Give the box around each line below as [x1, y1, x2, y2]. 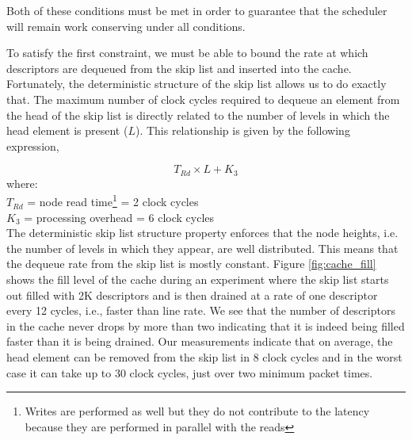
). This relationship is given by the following [135, 122, 350, 139]
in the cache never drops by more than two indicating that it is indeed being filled [6, 317, 405, 334]
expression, [6, 137, 59, 154]
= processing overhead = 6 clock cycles [24, 209, 215, 225]
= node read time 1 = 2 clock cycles [27, 191, 199, 210]
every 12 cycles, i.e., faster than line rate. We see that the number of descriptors [6, 302, 395, 319]
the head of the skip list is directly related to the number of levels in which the [6, 106, 390, 123]
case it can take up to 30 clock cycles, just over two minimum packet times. [6, 364, 373, 381]
